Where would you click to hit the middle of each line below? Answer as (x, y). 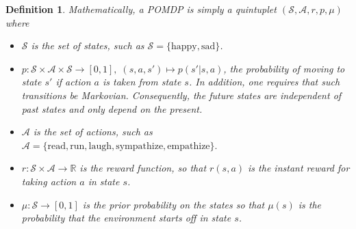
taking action (49, 181)
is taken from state (142, 82)
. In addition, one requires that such (264, 82)
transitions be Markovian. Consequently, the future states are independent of (181, 95)
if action (73, 82)
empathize (189, 146)
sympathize (140, 146)
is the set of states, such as (88, 45)
